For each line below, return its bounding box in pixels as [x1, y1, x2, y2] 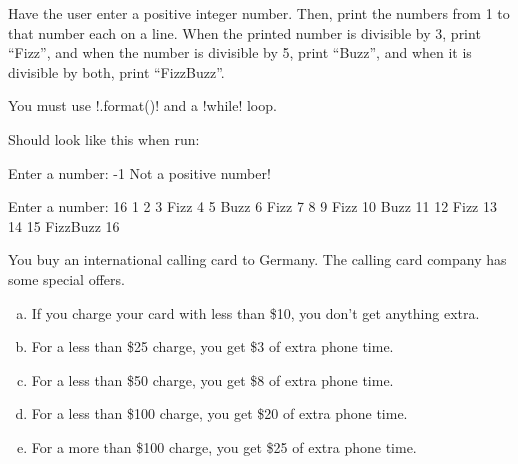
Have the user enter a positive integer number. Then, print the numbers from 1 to [8, 3, 510, 23]
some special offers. [8, 268, 125, 289]
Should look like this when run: [8, 128, 200, 149]
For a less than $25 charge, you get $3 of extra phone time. [31, 336, 394, 357]
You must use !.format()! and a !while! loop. [8, 95, 277, 116]
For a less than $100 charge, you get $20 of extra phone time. [31, 403, 408, 424]
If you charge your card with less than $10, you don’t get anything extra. [31, 302, 480, 323]
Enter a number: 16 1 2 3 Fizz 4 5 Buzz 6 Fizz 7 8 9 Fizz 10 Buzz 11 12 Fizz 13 [8, 196, 497, 217]
